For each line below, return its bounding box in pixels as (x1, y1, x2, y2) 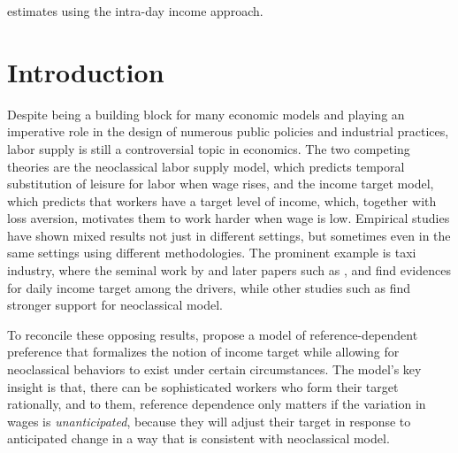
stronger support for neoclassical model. (7, 296, 223, 314)
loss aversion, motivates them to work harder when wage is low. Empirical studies (7, 209, 450, 227)
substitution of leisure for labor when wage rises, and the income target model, (7, 174, 434, 193)
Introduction (7, 53, 164, 89)
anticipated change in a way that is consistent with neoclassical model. (7, 429, 390, 448)
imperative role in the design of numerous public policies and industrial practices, (7, 122, 449, 141)
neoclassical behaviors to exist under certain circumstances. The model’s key (7, 360, 422, 379)
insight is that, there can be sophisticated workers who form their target (7, 377, 399, 395)
